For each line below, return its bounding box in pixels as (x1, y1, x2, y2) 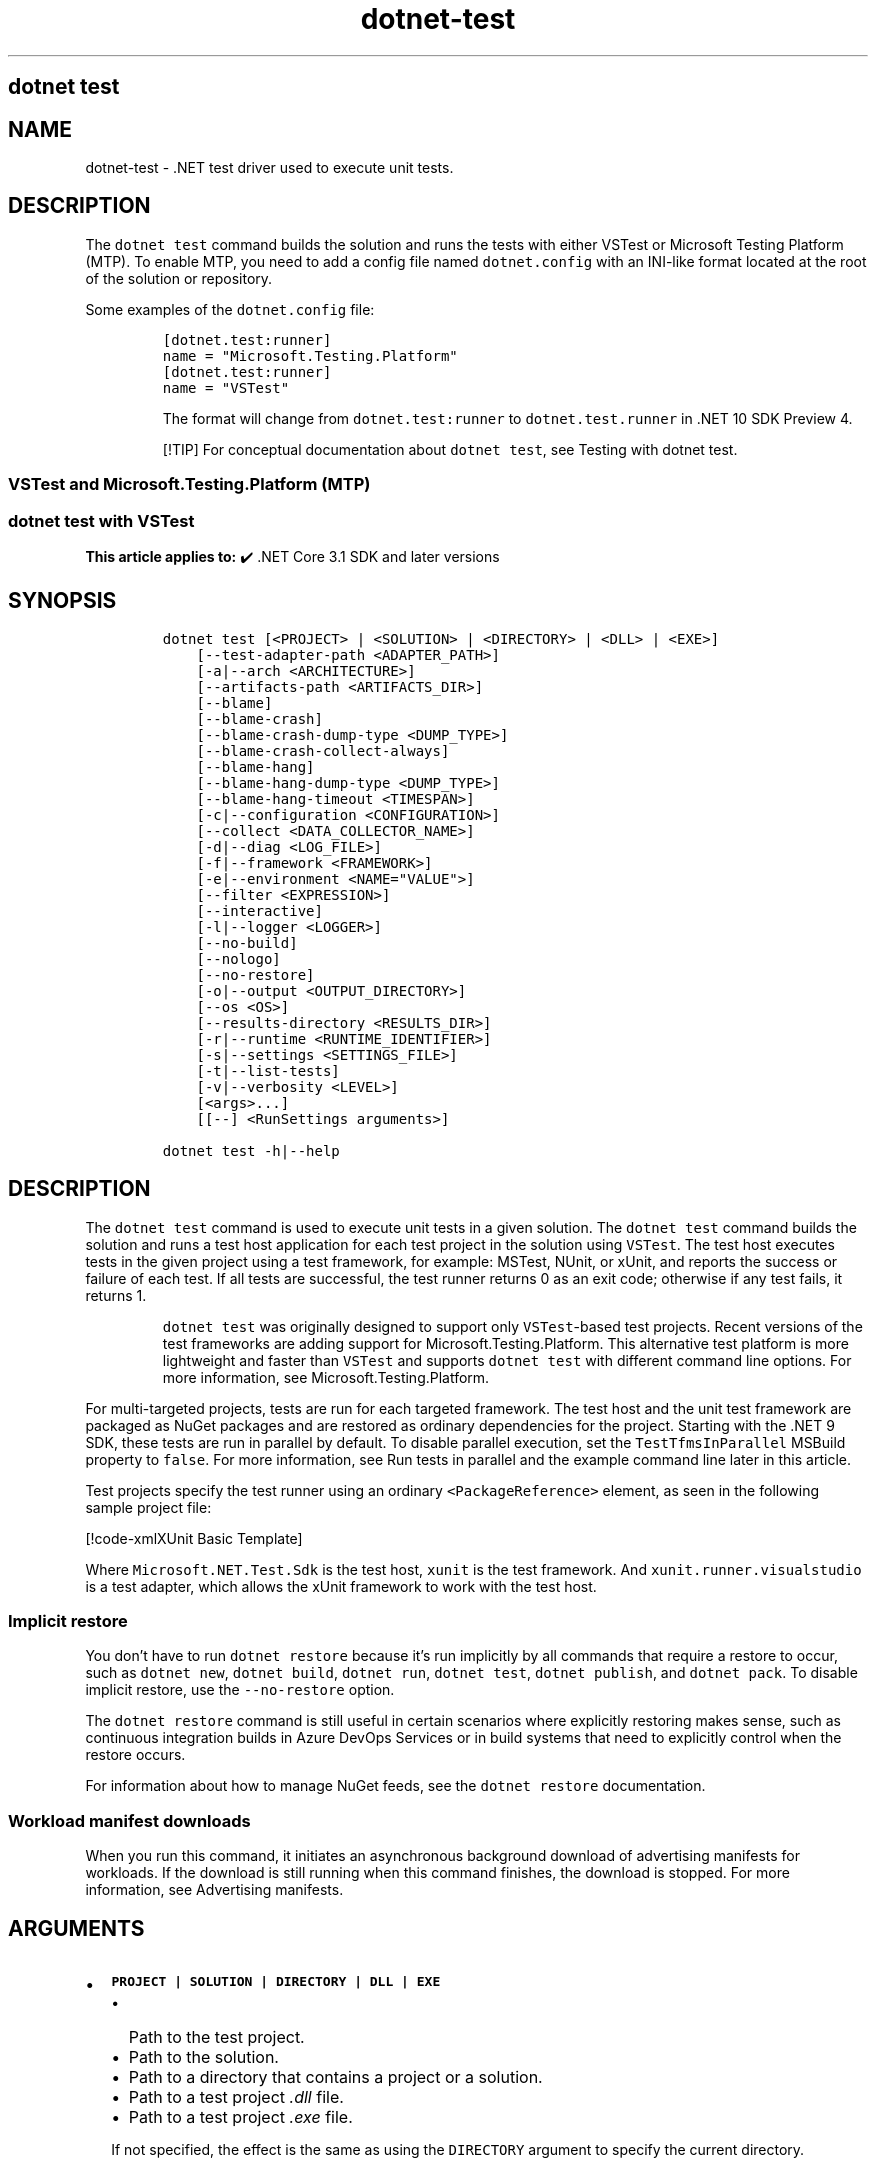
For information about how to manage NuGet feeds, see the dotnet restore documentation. (85, 1777, 706, 1795)
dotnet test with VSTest (8, 510, 195, 531)
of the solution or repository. (85, 269, 273, 287)
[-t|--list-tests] (196, 1062, 340, 1079)
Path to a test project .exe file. (128, 2107, 353, 2128)
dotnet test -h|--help (162, 1142, 340, 1159)
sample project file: (85, 1498, 212, 1516)
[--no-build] (196, 934, 298, 951)
